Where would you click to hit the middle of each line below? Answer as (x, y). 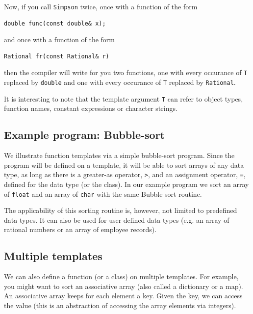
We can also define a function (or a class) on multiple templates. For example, (121, 276)
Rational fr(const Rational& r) (57, 56)
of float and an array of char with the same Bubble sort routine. (103, 194)
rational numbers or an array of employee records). (80, 229)
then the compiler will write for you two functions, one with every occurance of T (126, 72)
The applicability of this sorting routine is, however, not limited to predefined (121, 210)
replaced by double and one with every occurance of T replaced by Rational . (120, 82)
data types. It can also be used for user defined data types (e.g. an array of (117, 220)
